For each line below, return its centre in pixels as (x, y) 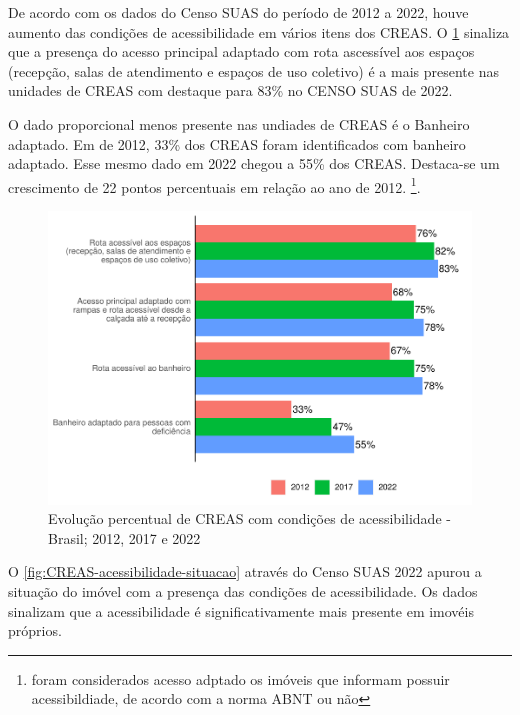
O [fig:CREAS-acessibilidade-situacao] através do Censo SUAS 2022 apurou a (245, 571)
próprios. (35, 630)
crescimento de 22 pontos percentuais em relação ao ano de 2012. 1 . (214, 185)
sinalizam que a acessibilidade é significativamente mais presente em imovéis (241, 610)
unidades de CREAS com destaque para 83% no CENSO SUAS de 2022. (230, 90)
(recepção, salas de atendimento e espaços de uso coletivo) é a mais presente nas (253, 70)
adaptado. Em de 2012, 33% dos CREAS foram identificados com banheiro (237, 143)
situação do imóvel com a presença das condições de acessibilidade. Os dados (243, 590)
